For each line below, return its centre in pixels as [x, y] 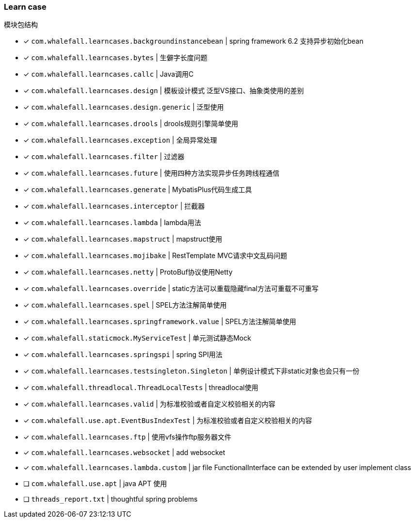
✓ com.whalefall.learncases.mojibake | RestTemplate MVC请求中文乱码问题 [155, 256]
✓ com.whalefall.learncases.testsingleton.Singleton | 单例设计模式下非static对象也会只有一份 [192, 371]
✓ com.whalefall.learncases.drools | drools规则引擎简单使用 [131, 124]
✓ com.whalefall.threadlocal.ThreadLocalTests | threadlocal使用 [141, 388]
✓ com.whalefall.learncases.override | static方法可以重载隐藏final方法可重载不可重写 [171, 289]
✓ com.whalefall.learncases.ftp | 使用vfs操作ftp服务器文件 [128, 437]
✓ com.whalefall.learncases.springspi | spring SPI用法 [123, 355]
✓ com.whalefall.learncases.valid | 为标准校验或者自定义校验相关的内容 [149, 404]
